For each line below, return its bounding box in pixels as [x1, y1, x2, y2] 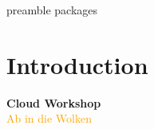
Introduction [6, 48, 148, 80]
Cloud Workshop [6, 94, 101, 111]
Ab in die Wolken [6, 110, 92, 127]
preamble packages [6, 2, 98, 18]
